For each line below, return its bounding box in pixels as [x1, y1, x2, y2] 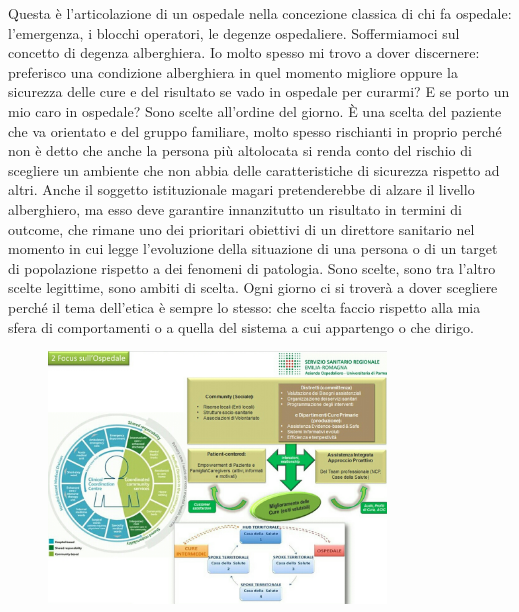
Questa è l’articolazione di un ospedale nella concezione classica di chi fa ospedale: [8, 3, 512, 23]
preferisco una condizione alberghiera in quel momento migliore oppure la [8, 61, 458, 82]
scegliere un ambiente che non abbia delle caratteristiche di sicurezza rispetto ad [8, 159, 500, 180]
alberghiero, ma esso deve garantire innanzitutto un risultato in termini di [8, 198, 462, 219]
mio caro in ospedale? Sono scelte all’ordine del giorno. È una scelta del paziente [8, 100, 502, 121]
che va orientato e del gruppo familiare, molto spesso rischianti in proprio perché [8, 120, 502, 141]
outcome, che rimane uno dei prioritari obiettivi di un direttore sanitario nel [8, 218, 475, 239]
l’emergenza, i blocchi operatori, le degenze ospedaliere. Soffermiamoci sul [8, 22, 460, 43]
